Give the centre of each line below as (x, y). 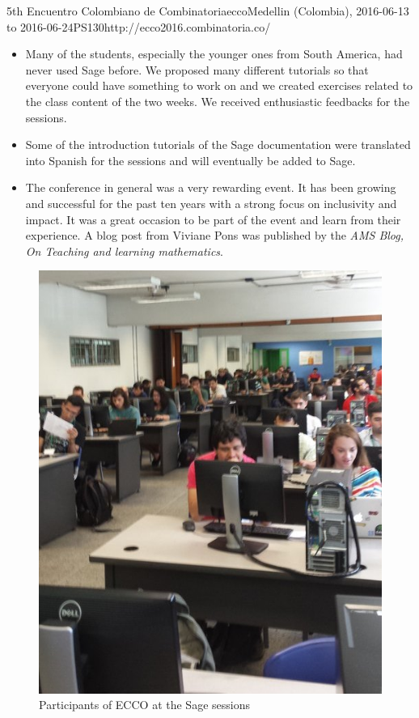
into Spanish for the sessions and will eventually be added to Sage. (190, 160)
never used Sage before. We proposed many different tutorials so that (197, 69)
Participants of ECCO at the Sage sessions (144, 705)
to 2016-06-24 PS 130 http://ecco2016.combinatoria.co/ (139, 26)
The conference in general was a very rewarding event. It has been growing (211, 187)
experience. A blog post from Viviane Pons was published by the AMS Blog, (215, 235)
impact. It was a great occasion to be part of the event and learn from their (213, 219)
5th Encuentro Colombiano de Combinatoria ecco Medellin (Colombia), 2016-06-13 (208, 11)
